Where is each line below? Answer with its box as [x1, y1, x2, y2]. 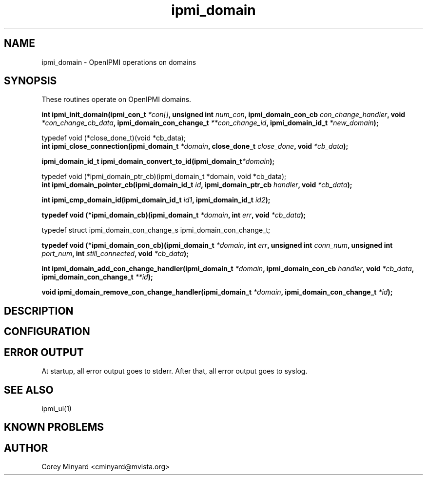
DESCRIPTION [4, 304, 74, 317]
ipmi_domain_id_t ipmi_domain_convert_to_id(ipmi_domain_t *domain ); [41, 157, 275, 166]
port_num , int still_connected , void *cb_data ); [41, 249, 189, 258]
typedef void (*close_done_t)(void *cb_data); [41, 134, 186, 142]
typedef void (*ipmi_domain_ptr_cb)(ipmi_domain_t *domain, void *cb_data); [41, 172, 287, 181]
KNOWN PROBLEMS [4, 421, 104, 434]
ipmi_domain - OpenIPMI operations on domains [41, 58, 196, 66]
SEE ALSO [4, 383, 54, 396]
